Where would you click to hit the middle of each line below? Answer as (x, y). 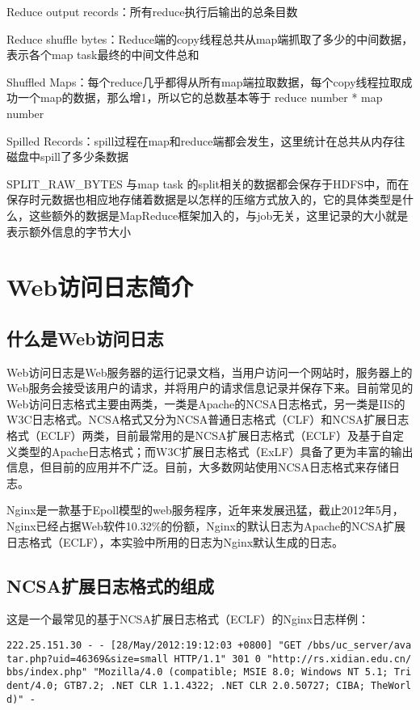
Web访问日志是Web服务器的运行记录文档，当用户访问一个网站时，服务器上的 (210, 372)
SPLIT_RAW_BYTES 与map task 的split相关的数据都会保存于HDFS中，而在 (208, 183)
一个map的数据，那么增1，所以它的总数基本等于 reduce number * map (200, 97)
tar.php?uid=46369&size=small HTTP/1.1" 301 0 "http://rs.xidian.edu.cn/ (209, 659)
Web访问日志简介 (100, 287)
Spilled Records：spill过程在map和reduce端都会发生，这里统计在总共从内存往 (206, 140)
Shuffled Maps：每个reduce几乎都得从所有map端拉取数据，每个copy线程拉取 (204, 81)
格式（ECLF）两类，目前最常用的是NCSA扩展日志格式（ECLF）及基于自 (199, 435)
